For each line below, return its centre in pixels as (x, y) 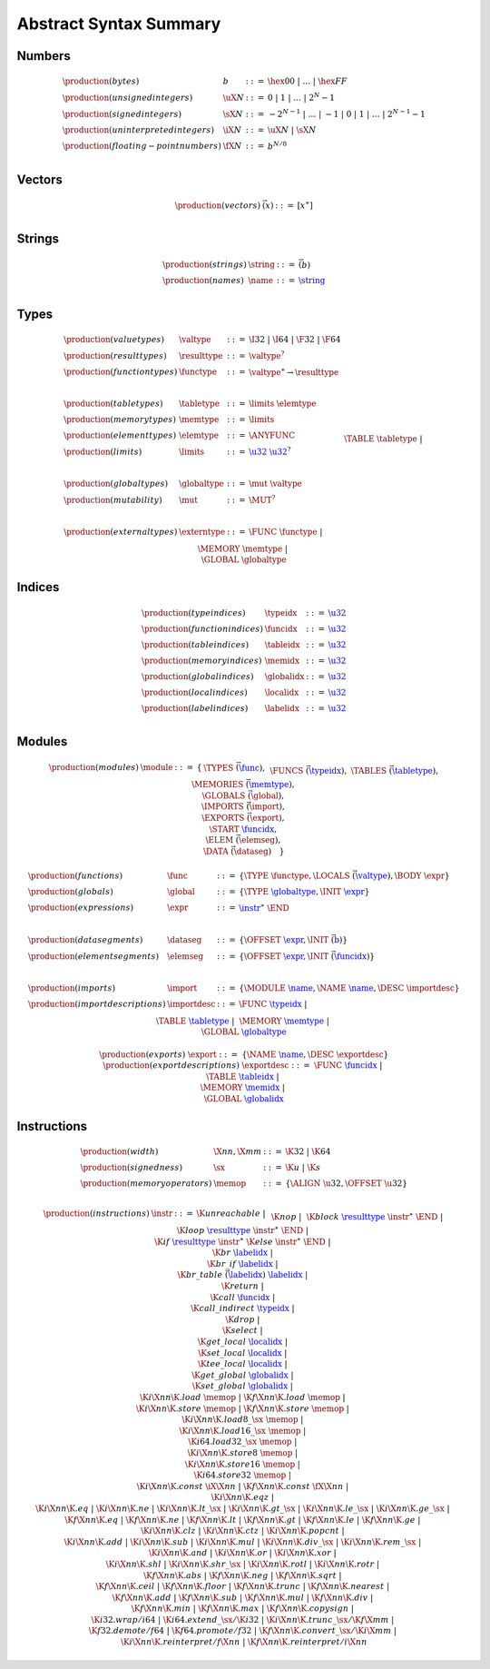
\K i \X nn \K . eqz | (243, 1497)
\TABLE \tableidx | (243, 1076)
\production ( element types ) (120, 435)
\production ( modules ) (94, 768)
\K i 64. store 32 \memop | (243, 1475)
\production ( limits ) (103, 452)
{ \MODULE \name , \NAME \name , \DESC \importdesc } (349, 988)
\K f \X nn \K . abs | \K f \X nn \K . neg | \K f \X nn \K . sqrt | (243, 1575)
